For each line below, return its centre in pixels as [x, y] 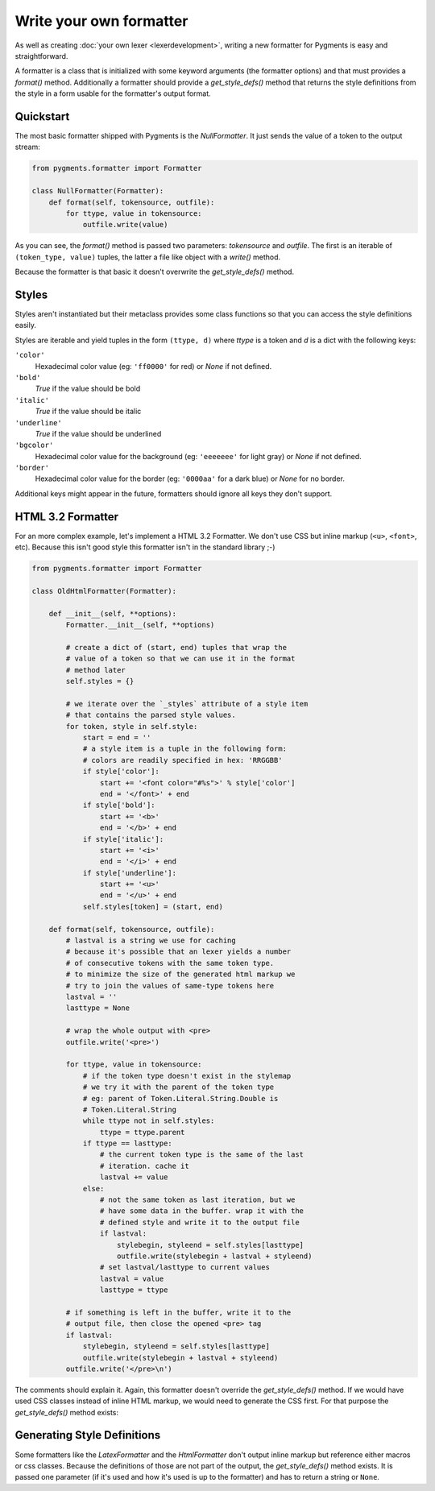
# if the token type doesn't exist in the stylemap [187, 1076]
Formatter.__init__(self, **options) [140, 625]
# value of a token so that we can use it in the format [180, 659]
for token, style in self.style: [132, 726]
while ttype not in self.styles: [149, 1121]
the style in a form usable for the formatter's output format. [113, 93]
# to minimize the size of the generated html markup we [180, 974]
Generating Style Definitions [88, 1435]
